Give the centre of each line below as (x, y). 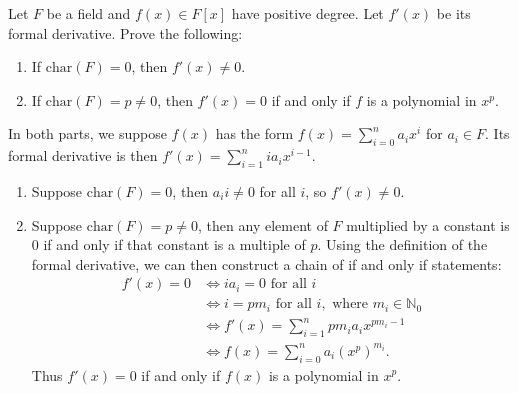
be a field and (88, 13)
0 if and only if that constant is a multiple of (168, 244)
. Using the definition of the (402, 244)
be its (453, 13)
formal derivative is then (83, 155)
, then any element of (263, 224)
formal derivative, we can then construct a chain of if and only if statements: (266, 263)
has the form (254, 133)
